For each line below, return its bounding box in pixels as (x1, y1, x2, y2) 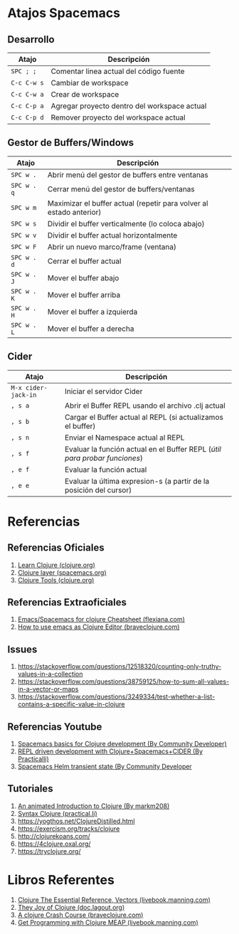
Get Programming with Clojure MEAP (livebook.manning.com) (17, 918, 199, 926)
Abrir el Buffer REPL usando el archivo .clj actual (64, 400, 225, 410)
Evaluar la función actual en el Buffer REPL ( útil (64, 444, 222, 454)
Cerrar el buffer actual (47, 256, 122, 266)
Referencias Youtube (7, 721, 102, 733)
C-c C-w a (11, 90, 44, 98)
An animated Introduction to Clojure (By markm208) (17, 802, 170, 810)
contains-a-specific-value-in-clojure (17, 700, 125, 709)
